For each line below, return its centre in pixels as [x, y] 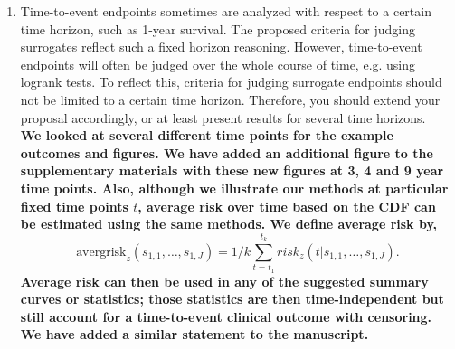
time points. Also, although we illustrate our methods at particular [234, 188]
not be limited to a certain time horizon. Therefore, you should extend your [230, 99]
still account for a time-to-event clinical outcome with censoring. [226, 316]
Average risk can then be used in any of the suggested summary [224, 281]
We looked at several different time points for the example [207, 135]
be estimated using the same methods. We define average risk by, [229, 224]
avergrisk [101, 252]
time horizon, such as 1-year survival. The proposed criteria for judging [218, 28]
